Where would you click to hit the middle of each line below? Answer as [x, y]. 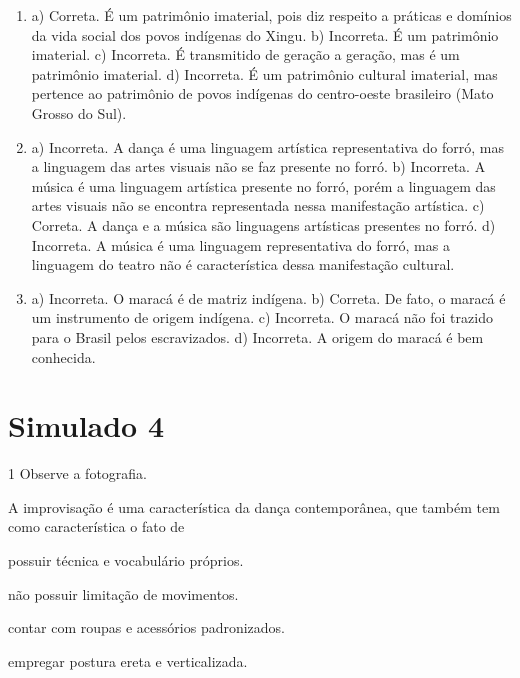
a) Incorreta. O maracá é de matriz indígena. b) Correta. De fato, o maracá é [268, 297]
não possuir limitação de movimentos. [123, 593]
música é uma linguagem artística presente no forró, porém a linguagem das [263, 185]
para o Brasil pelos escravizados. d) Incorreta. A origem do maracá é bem [257, 336]
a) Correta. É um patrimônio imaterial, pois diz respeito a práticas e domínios [271, 15]
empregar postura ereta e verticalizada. [128, 660]
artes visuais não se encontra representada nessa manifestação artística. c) [258, 205]
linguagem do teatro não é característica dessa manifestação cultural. [243, 264]
